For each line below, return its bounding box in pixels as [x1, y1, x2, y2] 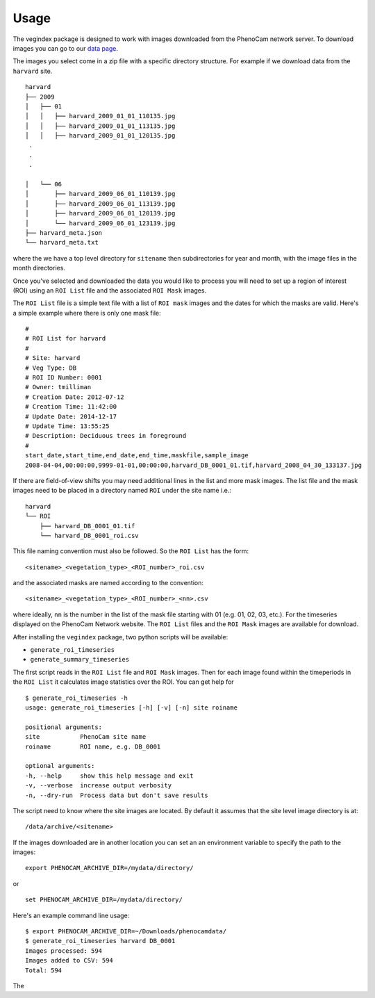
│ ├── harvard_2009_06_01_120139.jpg [25, 209, 176, 218]
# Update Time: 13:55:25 [25, 423, 110, 430]
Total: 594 [25, 966, 62, 974]
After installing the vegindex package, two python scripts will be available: [12, 632, 228, 641]
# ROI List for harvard [25, 334, 106, 343]
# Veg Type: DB [25, 363, 77, 372]
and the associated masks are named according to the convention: [12, 579, 204, 587]
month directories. [12, 264, 66, 272]
